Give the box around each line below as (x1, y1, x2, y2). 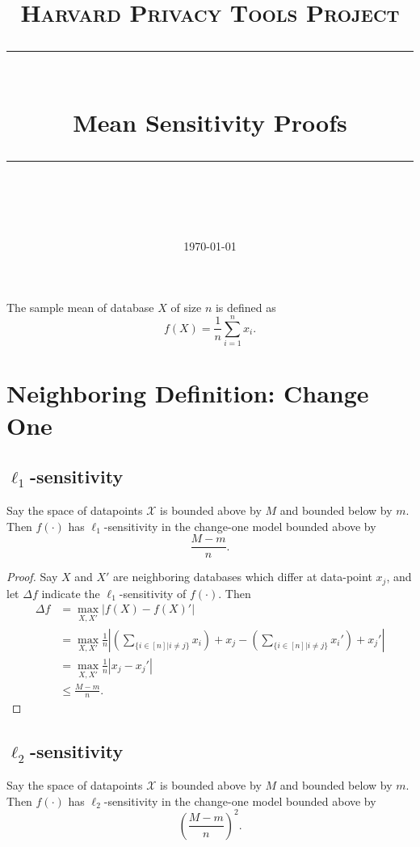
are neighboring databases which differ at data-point (113, 568, 372, 585)
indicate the (41, 584, 100, 601)
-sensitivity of (119, 584, 187, 601)
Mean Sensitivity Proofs (73, 105, 347, 138)
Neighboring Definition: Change (6, 377, 369, 410)
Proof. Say (6, 568, 58, 585)
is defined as (215, 298, 276, 315)
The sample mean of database (6, 298, 154, 315)
